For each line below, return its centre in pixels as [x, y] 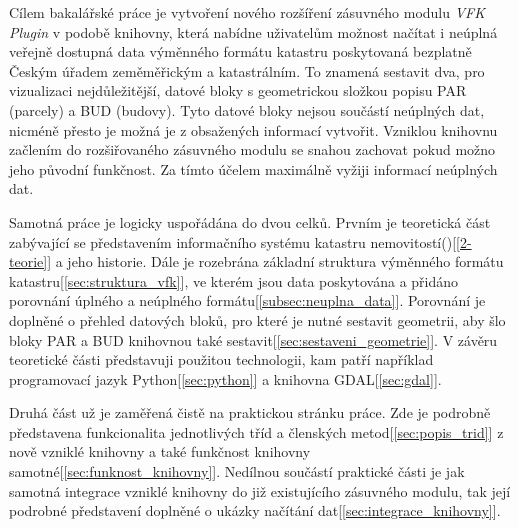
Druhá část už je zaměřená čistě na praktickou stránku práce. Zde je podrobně [250, 412]
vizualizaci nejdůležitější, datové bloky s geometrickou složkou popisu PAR [238, 90]
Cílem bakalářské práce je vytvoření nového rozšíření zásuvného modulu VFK [247, 12]
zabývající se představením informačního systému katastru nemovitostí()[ [233, 241]
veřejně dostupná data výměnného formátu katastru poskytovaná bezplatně [240, 51]
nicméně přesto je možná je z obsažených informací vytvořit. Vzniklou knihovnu [253, 129]
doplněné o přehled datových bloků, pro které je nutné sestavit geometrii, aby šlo [257, 319]
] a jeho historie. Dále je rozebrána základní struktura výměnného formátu [275, 261]
